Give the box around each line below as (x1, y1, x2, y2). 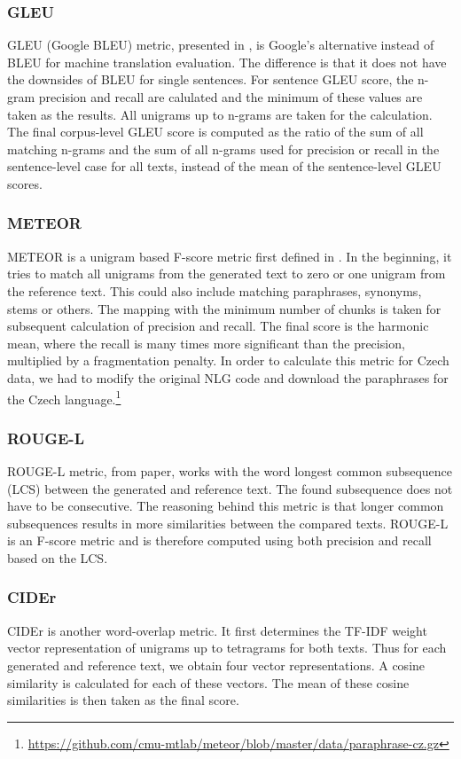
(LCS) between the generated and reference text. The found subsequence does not (7, 479, 453, 497)
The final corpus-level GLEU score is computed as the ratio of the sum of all (7, 122, 424, 141)
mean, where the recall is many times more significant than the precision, (7, 333, 405, 352)
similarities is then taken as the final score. (7, 691, 239, 709)
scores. (7, 174, 43, 192)
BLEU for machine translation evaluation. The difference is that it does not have (7, 52, 447, 71)
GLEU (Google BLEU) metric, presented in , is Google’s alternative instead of (7, 35, 434, 54)
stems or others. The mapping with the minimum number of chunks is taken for (7, 299, 441, 317)
